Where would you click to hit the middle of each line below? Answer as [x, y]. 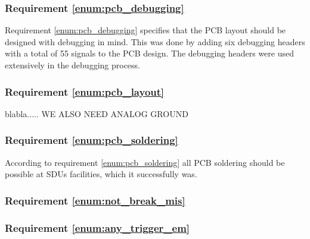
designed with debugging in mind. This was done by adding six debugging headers [155, 41]
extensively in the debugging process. [72, 65]
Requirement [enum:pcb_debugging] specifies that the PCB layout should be [145, 30]
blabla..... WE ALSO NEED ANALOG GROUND [97, 113]
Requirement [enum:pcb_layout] [85, 91]
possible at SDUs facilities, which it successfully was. [101, 174]
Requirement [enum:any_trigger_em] [97, 227]
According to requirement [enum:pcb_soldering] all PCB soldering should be [145, 162]
